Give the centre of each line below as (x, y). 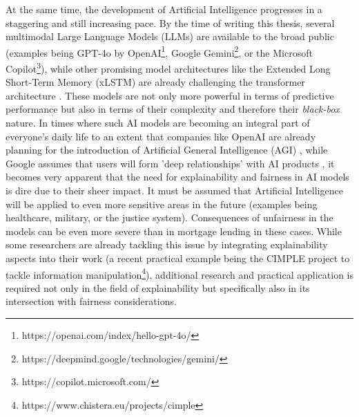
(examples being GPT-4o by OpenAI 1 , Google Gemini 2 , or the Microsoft (159, 51)
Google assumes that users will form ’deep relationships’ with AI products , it (170, 163)
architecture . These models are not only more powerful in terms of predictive (170, 95)
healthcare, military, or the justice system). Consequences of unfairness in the (169, 217)
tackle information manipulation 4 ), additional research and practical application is (180, 273)
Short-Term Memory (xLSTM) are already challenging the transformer (155, 82)
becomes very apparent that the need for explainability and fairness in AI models (177, 177)
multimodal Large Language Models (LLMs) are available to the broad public (170, 36)
